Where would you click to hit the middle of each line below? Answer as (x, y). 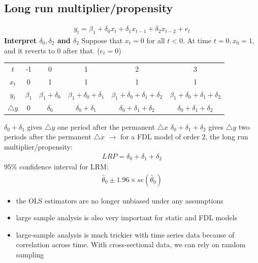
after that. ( (82, 50)
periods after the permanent (48, 137)
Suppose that (102, 40)
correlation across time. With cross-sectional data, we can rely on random (131, 244)
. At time (197, 40)
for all (156, 40)
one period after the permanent (106, 126)
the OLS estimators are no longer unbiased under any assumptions (120, 200)
